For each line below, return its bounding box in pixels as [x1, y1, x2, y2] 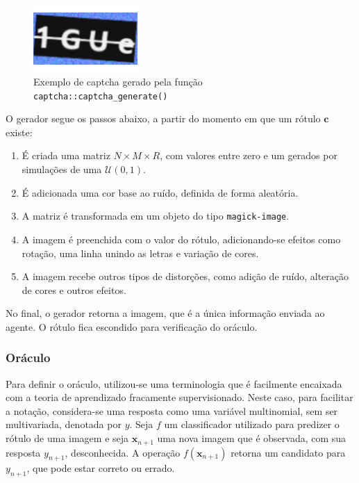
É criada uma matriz [22, 148, 110, 163]
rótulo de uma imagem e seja [6, 431, 129, 445]
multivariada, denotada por [6, 417, 122, 432]
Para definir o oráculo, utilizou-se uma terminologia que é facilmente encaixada [6, 376, 342, 391]
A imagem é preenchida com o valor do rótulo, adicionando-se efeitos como [22, 231, 341, 246]
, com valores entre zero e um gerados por [160, 148, 337, 163]
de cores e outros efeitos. [22, 282, 126, 297]
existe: [6, 124, 33, 139]
